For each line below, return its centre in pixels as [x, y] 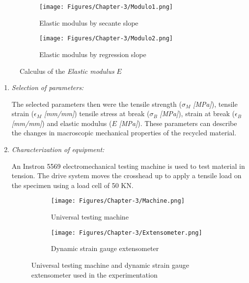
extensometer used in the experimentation [94, 274]
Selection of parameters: [48, 87]
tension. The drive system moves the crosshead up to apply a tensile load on [126, 175]
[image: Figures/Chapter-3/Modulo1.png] [106, 7]
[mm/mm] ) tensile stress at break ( [97, 113]
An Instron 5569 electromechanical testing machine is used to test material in [128, 166]
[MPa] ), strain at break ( [197, 113]
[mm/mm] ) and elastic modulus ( [62, 123]
